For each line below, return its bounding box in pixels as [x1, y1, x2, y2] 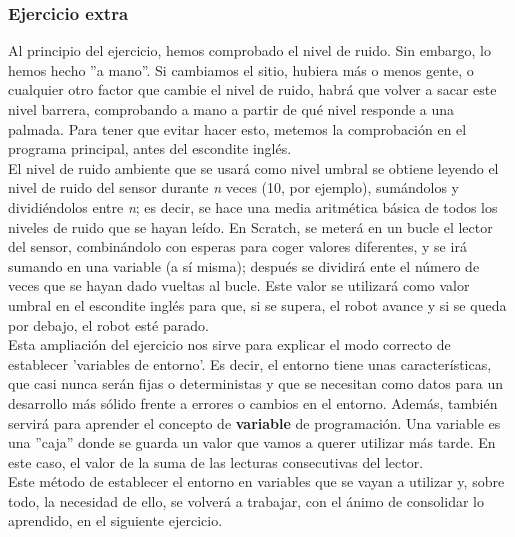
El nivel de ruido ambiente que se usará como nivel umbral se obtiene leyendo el [8, 157, 499, 178]
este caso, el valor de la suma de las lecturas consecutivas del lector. [8, 451, 424, 472]
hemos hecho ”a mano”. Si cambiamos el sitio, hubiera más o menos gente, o [8, 59, 474, 80]
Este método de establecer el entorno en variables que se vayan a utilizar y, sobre [8, 471, 505, 492]
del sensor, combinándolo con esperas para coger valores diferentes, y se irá [8, 236, 467, 257]
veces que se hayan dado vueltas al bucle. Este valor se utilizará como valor [8, 275, 470, 296]
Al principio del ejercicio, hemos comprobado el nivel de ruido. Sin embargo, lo [8, 40, 491, 61]
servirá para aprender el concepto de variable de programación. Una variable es [8, 412, 501, 433]
